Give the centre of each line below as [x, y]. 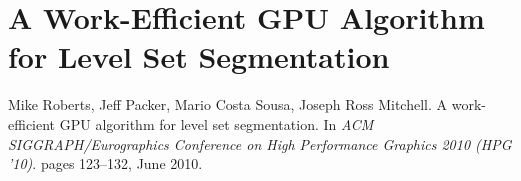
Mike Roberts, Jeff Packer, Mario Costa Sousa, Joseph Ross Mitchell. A [228, 104]
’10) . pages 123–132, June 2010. [105, 163]
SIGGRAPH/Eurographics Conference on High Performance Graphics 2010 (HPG [260, 143]
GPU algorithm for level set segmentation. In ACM [216, 123]
